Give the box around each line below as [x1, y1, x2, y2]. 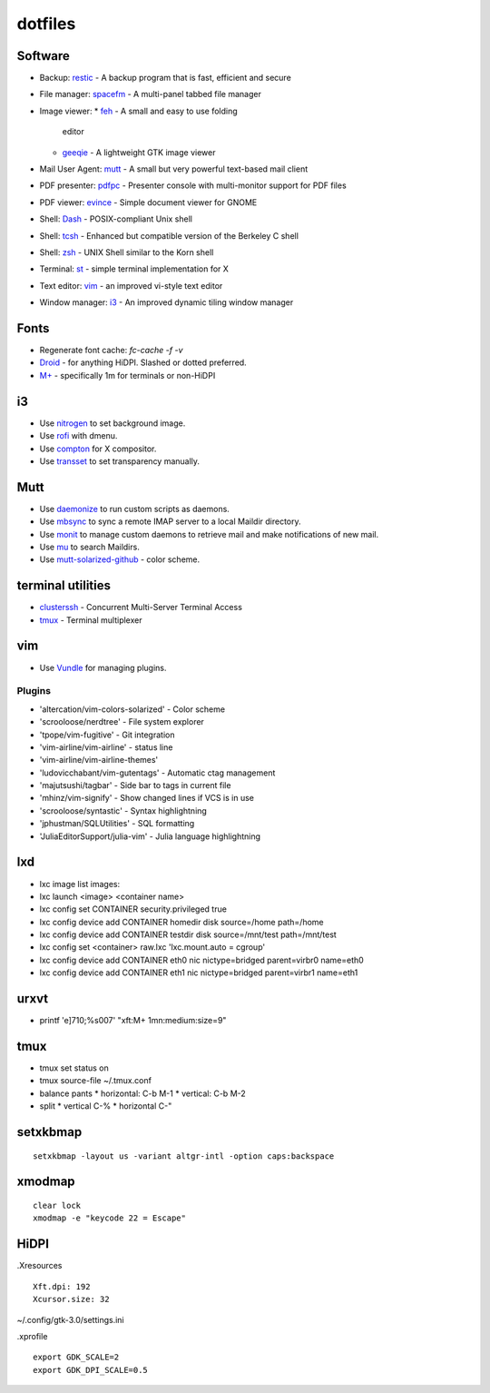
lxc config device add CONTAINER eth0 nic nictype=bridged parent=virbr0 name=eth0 [39, 954, 365, 965]
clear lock [33, 1200, 82, 1211]
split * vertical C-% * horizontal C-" [39, 1101, 172, 1111]
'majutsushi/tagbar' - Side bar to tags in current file [39, 780, 231, 791]
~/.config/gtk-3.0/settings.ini [16, 1314, 124, 1325]
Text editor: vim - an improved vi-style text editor [39, 280, 223, 291]
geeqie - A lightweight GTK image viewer [62, 146, 216, 158]
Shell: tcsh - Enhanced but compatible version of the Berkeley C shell [39, 230, 299, 241]
